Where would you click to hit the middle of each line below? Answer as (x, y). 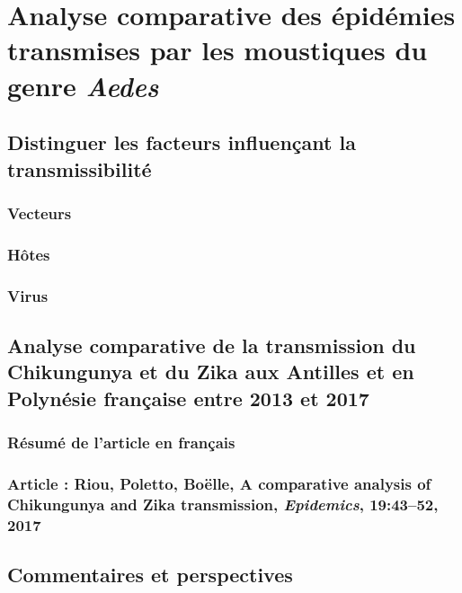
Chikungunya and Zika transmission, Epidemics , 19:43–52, (223, 504)
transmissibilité (80, 168)
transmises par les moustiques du (218, 50)
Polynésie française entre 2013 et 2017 (188, 398)
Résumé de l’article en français (121, 442)
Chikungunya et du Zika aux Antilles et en (211, 372)
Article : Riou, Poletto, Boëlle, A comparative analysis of (219, 483)
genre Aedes (83, 85)
